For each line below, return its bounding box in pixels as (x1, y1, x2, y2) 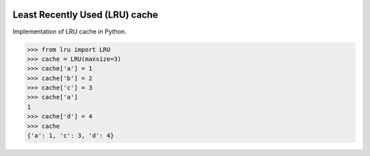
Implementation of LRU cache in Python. (12, 27, 127, 36)
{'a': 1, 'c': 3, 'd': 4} (27, 132, 114, 140)
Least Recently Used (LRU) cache (12, 9, 158, 21)
